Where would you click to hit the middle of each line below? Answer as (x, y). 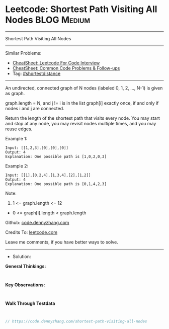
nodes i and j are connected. (35, 108)
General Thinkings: (26, 266)
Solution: (22, 256)
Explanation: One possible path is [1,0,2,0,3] (56, 156)
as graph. (15, 93)
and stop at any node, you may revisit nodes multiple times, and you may (81, 123)
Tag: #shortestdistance (36, 73)
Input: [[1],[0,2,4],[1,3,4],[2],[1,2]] (48, 175)
